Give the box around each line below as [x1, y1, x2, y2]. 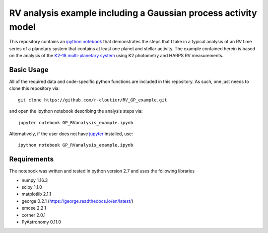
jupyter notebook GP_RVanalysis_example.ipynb [18, 120, 134, 125]
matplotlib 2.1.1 [21, 191, 52, 197]
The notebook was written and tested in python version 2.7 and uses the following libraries [9, 168, 195, 174]
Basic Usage [9, 65, 49, 74]
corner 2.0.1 [21, 212, 46, 218]
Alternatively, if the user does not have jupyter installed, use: [9, 131, 134, 137]
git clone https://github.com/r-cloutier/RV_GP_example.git [18, 97, 167, 103]
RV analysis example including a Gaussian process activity [9, 7, 258, 18]
